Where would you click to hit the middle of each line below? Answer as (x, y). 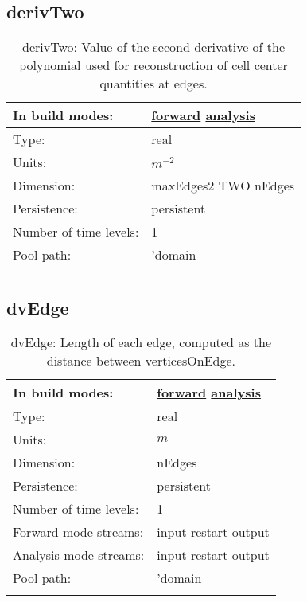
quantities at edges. (153, 84)
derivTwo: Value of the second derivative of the (154, 47)
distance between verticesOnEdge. (141, 361)
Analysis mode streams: (79, 555)
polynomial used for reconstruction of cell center (153, 65)
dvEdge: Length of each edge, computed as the (141, 342)
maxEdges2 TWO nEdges (223, 186)
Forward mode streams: (78, 532)
